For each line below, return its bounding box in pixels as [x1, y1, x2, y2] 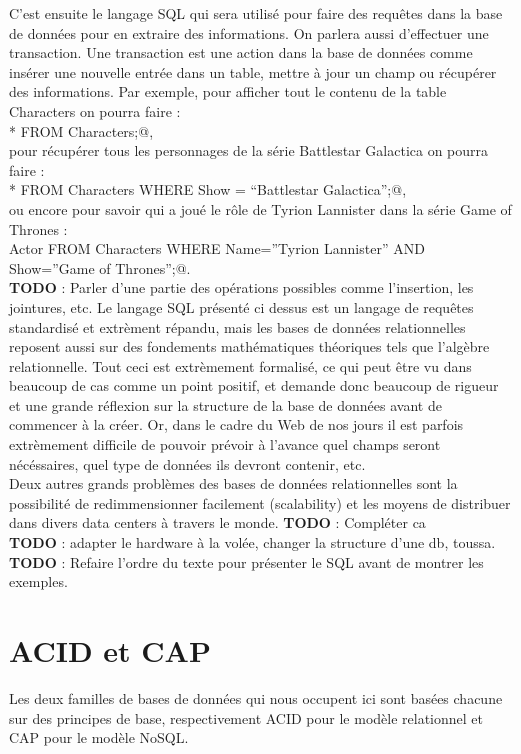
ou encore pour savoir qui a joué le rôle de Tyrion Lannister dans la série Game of [9, 198, 512, 219]
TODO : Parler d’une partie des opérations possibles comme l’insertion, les [9, 277, 474, 298]
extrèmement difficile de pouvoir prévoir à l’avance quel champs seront [9, 434, 441, 455]
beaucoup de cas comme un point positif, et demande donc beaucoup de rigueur [9, 375, 499, 396]
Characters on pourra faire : [9, 100, 181, 121]
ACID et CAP [9, 630, 211, 670]
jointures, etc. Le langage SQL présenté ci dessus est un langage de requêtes [9, 296, 474, 317]
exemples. [9, 571, 68, 592]
